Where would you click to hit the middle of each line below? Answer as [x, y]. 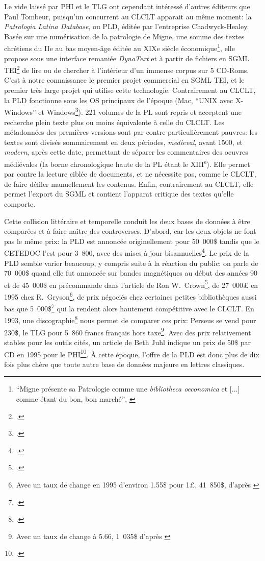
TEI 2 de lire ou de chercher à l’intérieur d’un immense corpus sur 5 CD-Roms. [127, 69]
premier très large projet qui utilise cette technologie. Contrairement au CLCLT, [130, 90]
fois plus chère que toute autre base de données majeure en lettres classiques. [124, 364]
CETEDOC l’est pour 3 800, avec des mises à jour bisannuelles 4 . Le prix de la [127, 252]
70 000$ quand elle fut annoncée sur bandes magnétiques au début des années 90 [131, 273]
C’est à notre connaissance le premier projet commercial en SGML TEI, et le [124, 80]
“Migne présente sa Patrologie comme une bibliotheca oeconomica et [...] [128, 389]
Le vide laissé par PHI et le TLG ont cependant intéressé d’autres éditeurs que [127, 6]
